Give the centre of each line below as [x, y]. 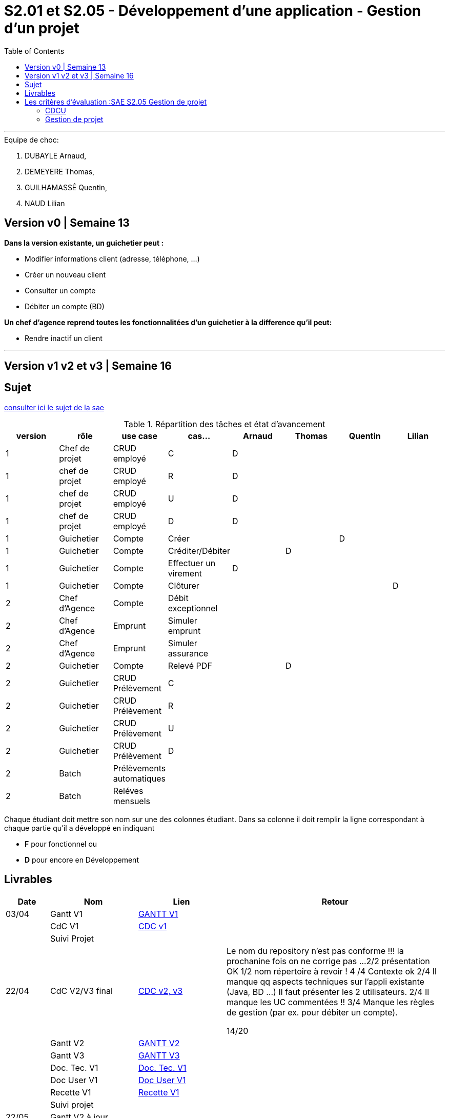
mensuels [131, 801]
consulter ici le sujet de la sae [54, 407]
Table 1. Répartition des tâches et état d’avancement [224, 424]
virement [185, 573]
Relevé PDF [190, 665]
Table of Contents [34, 51]
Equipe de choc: [32, 139]
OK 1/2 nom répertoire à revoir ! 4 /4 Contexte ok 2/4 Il [332, 971]
